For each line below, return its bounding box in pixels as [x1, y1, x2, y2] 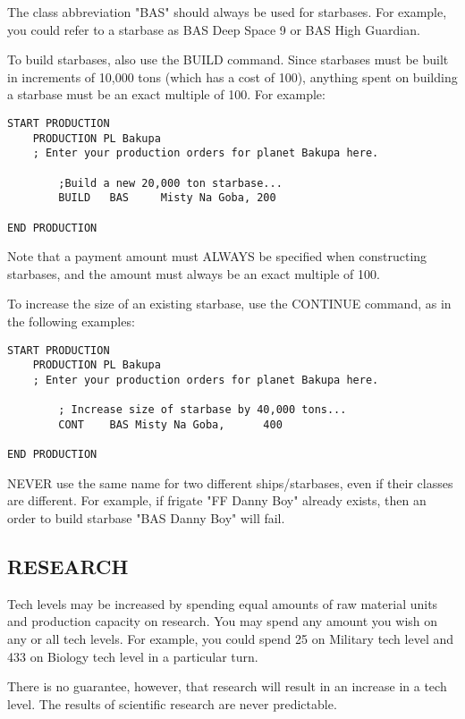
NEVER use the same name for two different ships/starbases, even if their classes [7, 473, 453, 492]
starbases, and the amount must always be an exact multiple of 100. [7, 264, 380, 283]
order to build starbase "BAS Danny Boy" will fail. [7, 509, 285, 528]
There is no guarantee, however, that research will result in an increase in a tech [7, 677, 447, 696]
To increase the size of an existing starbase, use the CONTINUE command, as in [7, 294, 452, 313]
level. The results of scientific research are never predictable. [7, 694, 337, 713]
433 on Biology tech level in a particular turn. [7, 647, 258, 665]
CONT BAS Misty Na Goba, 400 [58, 418, 283, 431]
